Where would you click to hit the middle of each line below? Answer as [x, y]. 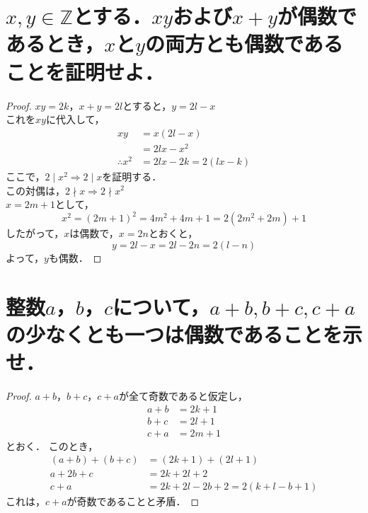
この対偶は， [35, 190]
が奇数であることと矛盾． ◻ [133, 501]
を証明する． [132, 176]
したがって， [35, 233]
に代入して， [75, 119]
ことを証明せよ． [85, 71]
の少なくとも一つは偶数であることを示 [184, 334]
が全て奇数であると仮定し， [183, 395]
